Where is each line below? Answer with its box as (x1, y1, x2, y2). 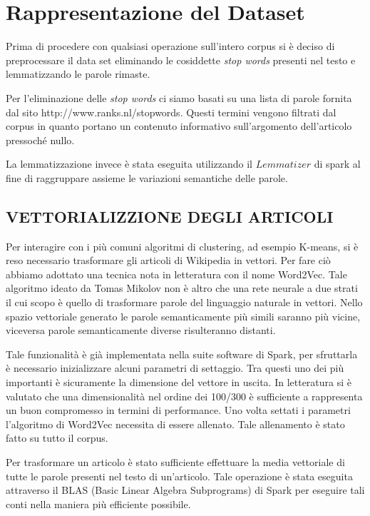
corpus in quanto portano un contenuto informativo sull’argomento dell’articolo (6, 118, 352, 133)
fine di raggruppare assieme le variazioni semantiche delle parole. (6, 170, 288, 185)
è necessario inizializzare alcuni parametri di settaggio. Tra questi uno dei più (6, 360, 344, 375)
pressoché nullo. (6, 132, 75, 147)
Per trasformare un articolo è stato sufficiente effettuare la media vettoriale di (6, 454, 345, 469)
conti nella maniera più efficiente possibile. (6, 496, 191, 511)
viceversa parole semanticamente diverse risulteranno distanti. (6, 323, 276, 338)
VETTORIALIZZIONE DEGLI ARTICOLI (6, 205, 334, 227)
